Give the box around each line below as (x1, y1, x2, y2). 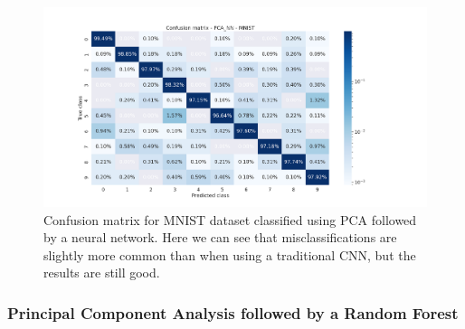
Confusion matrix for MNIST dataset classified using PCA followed (43, 210, 417, 229)
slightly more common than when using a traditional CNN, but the (43, 245, 416, 264)
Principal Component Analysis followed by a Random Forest (7, 301, 459, 324)
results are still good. (43, 263, 160, 282)
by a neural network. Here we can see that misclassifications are (43, 228, 397, 247)
